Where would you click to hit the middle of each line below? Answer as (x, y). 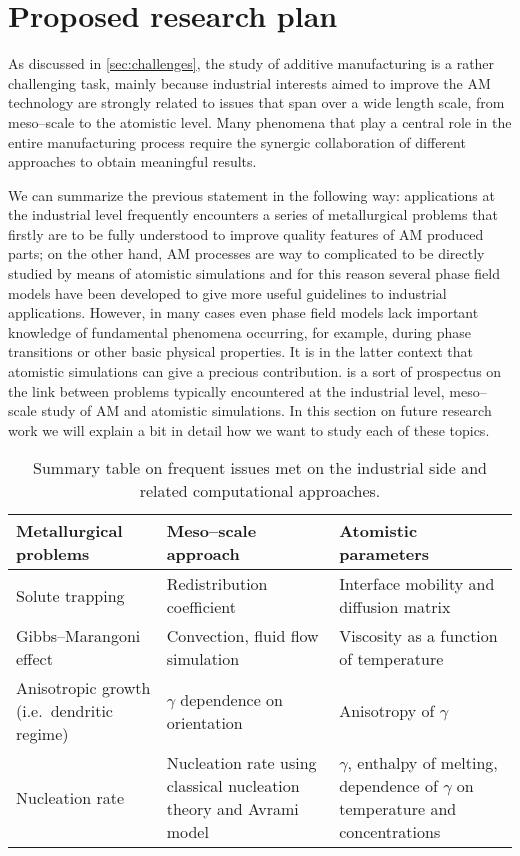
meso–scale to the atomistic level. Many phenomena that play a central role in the (260, 121)
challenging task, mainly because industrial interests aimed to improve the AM (249, 82)
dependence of (388, 786)
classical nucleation (233, 786)
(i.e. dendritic (64, 711)
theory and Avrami (232, 809)
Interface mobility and (417, 584)
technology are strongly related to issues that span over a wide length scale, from (256, 102)
